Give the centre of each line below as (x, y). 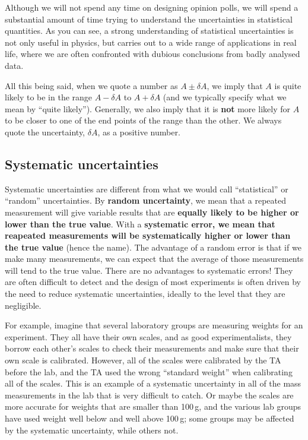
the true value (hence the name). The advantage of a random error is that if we (153, 247)
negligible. (23, 305)
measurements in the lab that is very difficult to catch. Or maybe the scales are (149, 395)
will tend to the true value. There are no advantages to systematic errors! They (149, 270)
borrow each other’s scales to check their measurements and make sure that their (152, 348)
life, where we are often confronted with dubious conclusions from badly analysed (153, 54)
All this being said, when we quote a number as (91, 85)
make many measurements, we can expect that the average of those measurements (154, 259)
